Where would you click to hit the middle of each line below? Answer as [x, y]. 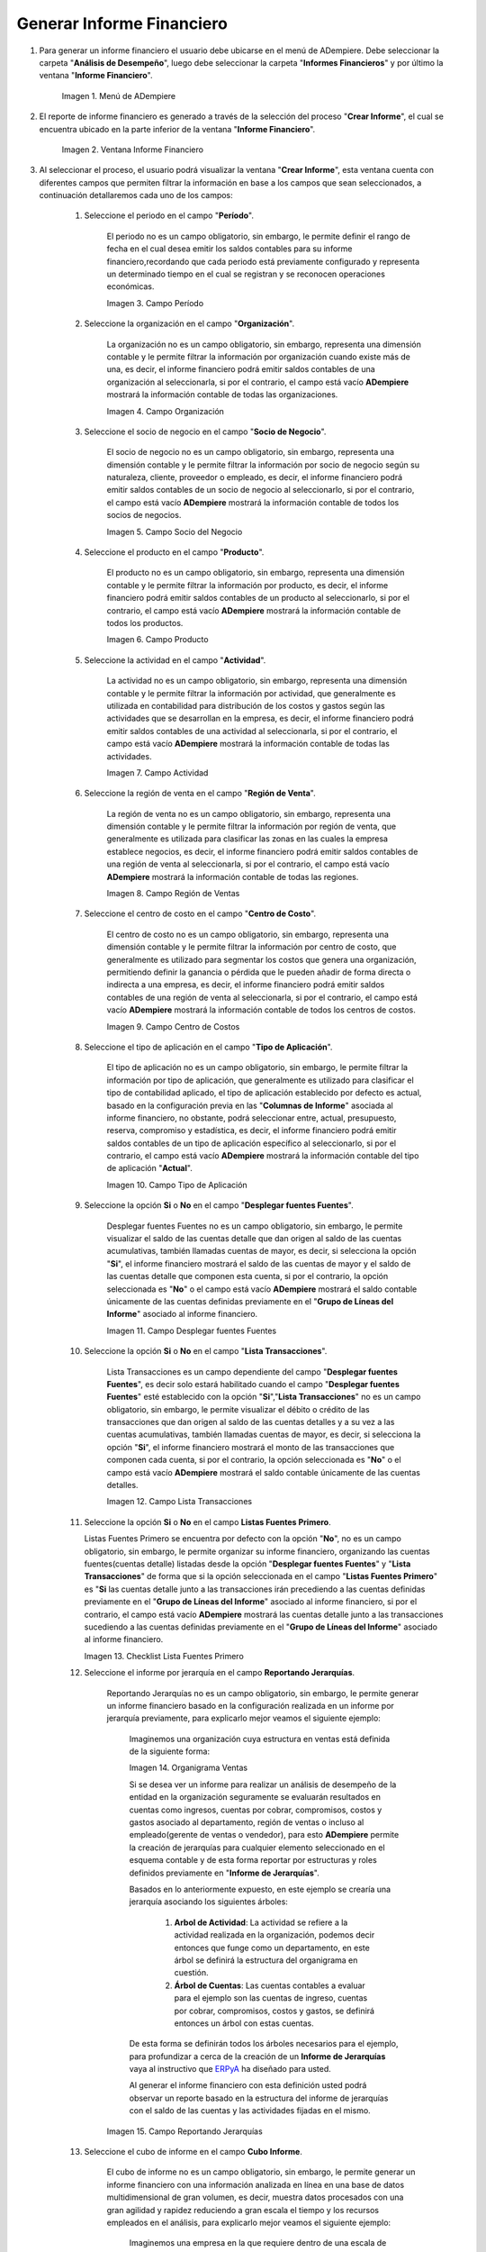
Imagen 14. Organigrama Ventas [188, 1768]
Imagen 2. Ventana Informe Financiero [133, 150]
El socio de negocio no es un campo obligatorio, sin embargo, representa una [251, 452]
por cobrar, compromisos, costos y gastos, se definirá [274, 2011]
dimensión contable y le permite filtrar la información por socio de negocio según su [263, 465]
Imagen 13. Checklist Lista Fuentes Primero [164, 1656]
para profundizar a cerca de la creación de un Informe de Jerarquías [257, 2056]
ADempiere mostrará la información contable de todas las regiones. [233, 876]
